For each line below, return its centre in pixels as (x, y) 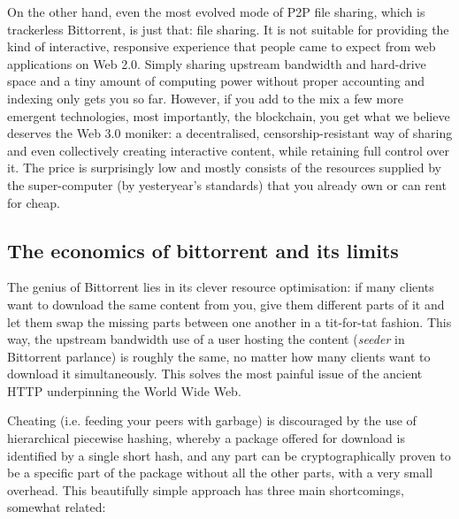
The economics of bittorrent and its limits (203, 250)
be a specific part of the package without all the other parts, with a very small (220, 473)
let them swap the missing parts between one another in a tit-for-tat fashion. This (229, 321)
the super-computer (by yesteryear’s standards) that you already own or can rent (227, 184)
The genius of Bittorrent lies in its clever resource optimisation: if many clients (221, 287)
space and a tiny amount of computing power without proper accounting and (216, 81)
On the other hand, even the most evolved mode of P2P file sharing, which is (216, 11)
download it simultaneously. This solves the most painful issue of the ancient (215, 374)
